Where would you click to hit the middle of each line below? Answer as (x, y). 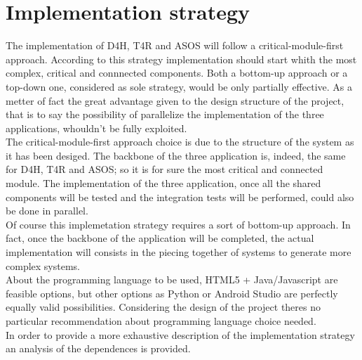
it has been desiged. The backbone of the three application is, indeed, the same (176, 155)
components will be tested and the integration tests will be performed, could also (180, 197)
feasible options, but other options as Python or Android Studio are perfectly (172, 293)
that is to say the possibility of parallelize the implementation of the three (165, 114)
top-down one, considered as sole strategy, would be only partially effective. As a (179, 86)
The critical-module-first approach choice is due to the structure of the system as (180, 142)
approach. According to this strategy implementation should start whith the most (181, 59)
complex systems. (43, 265)
